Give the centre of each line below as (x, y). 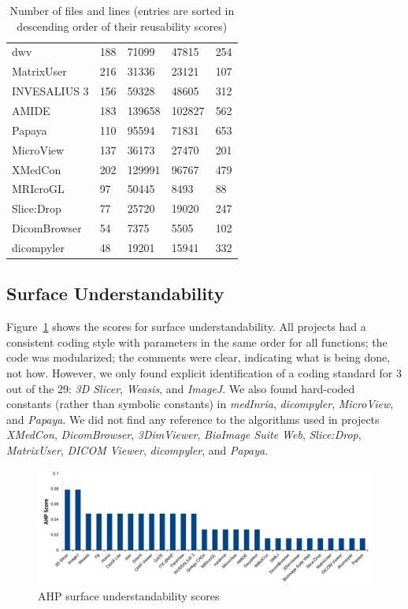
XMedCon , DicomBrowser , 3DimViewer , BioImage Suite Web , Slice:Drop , (184, 434)
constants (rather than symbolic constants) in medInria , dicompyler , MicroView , (200, 404)
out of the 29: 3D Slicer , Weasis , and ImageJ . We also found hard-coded (181, 388)
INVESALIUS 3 (50, 91)
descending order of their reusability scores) (122, 26)
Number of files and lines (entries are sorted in (122, 10)
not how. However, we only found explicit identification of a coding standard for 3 (204, 372)
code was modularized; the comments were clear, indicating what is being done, (198, 357)
